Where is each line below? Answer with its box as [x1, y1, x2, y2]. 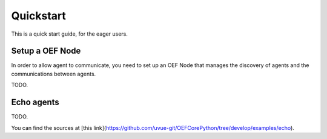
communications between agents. [11, 70, 96, 77]
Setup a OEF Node [11, 46, 81, 56]
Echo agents [11, 97, 60, 108]
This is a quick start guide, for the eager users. [11, 30, 128, 37]
